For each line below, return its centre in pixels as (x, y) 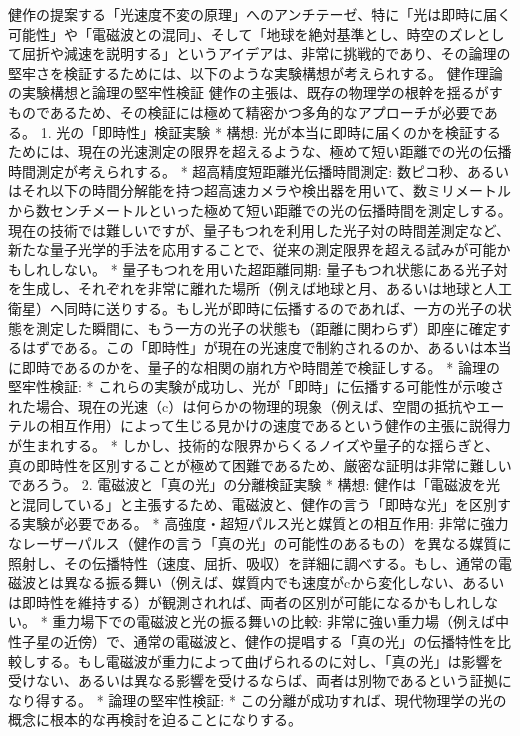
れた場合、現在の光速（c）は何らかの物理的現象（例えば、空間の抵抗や (242, 405)
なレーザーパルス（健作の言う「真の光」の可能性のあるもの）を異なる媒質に (260, 543)
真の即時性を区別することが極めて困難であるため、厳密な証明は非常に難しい (260, 464)
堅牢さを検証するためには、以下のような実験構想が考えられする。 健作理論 (255, 72)
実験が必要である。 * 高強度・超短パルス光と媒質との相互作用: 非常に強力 (265, 523)
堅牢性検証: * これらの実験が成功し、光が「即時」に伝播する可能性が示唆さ (256, 386)
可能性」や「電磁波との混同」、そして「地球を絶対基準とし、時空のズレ (242, 33)
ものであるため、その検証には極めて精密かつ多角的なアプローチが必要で (246, 111)
